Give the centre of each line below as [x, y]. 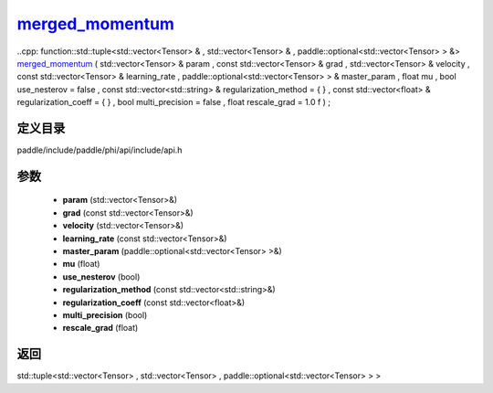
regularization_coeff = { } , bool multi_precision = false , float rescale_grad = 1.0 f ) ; [174, 102]
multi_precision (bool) [105, 314]
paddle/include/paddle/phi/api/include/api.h [100, 150]
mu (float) [81, 264]
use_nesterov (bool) [101, 276]
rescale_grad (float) [100, 328]
